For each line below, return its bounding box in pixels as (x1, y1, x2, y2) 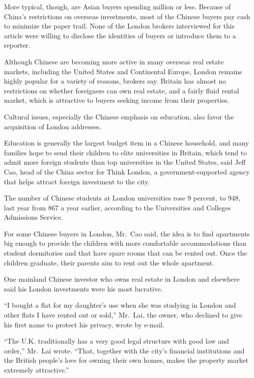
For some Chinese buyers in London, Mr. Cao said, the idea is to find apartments (4, 228, 250, 238)
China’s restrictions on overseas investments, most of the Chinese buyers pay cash (4, 11, 251, 21)
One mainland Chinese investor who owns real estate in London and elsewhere (4, 274, 240, 284)
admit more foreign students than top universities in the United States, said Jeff (4, 157, 246, 167)
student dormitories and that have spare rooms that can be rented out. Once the (4, 248, 247, 258)
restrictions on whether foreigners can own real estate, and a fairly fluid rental (4, 85, 239, 95)
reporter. (4, 40, 30, 50)
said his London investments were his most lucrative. (4, 283, 163, 293)
